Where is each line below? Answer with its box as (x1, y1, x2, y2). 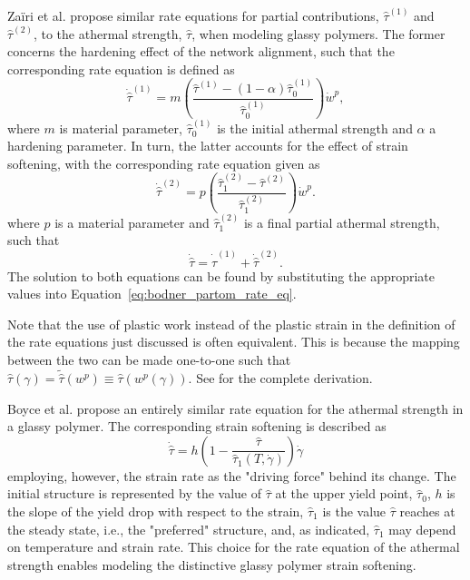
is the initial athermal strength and (217, 118, 413, 137)
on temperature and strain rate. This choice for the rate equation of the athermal (7, 537, 460, 556)
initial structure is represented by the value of (7, 484, 261, 503)
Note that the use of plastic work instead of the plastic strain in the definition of (7, 314, 455, 333)
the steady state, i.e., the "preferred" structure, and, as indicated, (7, 519, 370, 538)
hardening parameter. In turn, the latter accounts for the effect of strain (7, 136, 408, 155)
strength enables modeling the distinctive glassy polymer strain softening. (7, 555, 416, 574)
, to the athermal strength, (33, 24, 182, 43)
